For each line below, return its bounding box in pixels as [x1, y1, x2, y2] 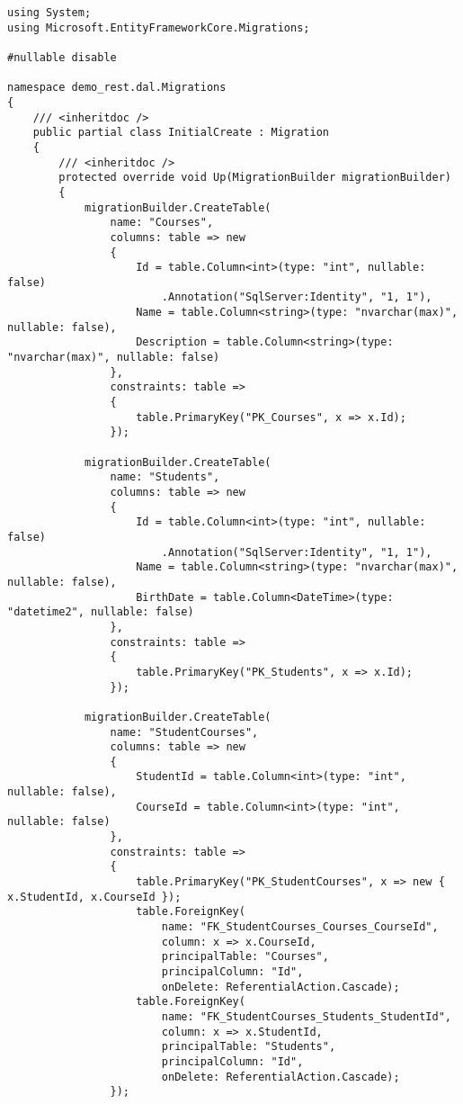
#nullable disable [7, 50, 117, 64]
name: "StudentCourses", [110, 725, 259, 739]
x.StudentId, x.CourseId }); [7, 890, 182, 903]
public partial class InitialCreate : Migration [32, 126, 329, 139]
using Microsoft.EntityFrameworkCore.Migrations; [7, 21, 310, 34]
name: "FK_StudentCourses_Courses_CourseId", [161, 920, 439, 934]
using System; [7, 6, 92, 19]
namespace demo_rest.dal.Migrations [7, 81, 227, 94]
